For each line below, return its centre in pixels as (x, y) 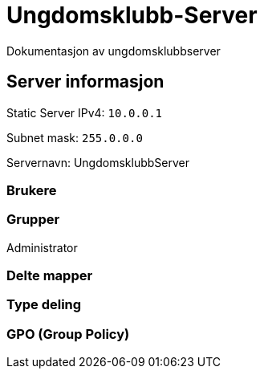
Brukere (32, 190)
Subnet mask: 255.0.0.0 (75, 137)
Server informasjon (85, 82)
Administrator (42, 247)
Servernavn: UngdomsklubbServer (98, 162)
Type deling (44, 305)
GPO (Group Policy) (68, 334)
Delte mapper (50, 276)
